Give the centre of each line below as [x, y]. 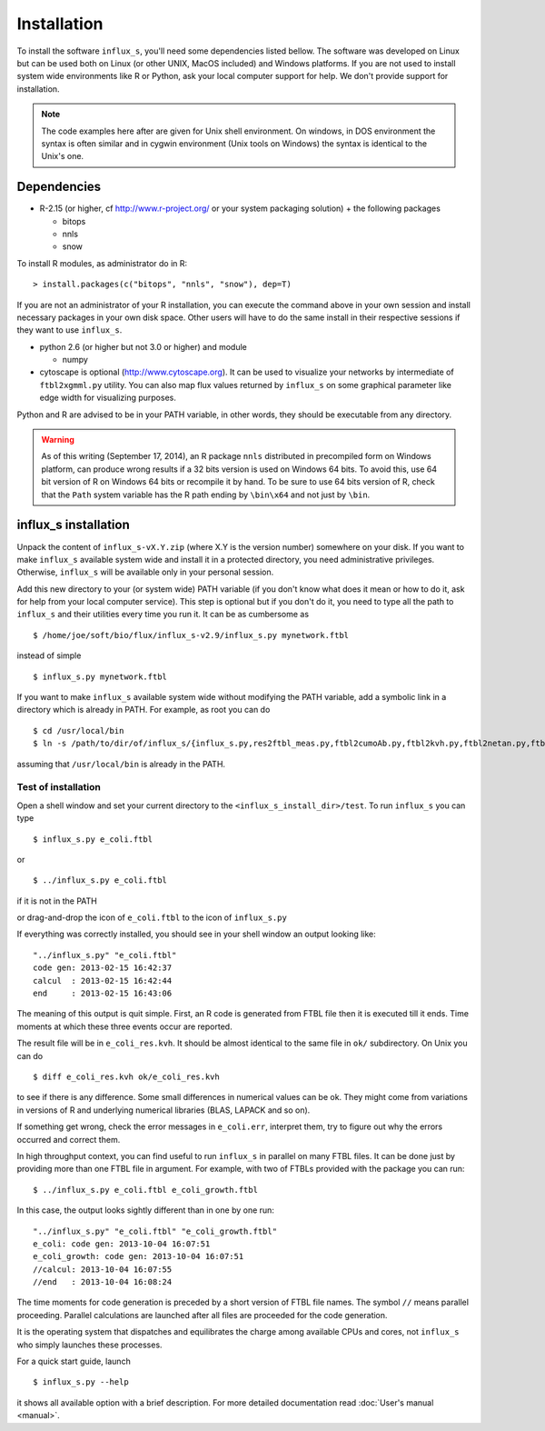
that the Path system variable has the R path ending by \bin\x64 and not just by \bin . [206, 495]
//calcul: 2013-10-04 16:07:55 [103, 1269]
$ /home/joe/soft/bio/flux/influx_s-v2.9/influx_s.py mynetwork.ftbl [191, 635]
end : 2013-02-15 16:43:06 [103, 994]
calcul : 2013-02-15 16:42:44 [103, 981]
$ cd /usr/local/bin [79, 731]
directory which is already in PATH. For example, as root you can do [144, 710]
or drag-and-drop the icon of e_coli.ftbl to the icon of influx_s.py [152, 917]
